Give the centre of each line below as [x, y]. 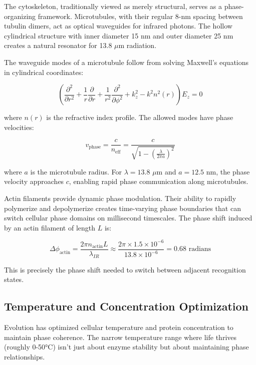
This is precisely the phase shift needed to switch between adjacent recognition [125, 269]
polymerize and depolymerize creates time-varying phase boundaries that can [122, 208]
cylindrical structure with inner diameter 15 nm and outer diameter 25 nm [119, 35]
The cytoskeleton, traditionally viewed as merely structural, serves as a [113, 6]
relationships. [25, 356]
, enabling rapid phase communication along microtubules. [159, 181]
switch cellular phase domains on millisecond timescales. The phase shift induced [128, 218]
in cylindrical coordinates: [44, 72]
